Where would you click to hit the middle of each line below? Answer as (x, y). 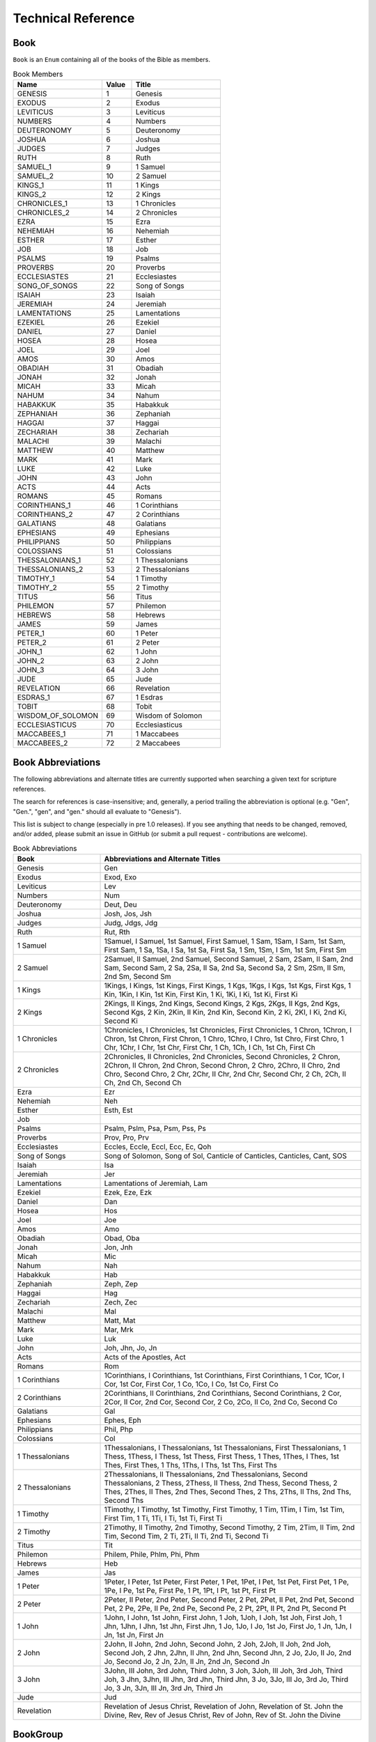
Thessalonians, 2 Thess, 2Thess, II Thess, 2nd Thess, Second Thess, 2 (221, 1483)
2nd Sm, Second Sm (138, 977)
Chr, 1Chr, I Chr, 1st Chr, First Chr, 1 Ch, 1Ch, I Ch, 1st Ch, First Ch (210, 1047)
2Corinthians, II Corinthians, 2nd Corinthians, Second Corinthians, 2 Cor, (223, 1394)
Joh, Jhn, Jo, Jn (131, 1348)
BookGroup (38, 1735)
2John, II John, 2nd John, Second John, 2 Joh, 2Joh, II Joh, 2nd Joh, (218, 1644)
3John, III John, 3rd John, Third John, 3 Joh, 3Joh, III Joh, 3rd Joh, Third (224, 1671)
